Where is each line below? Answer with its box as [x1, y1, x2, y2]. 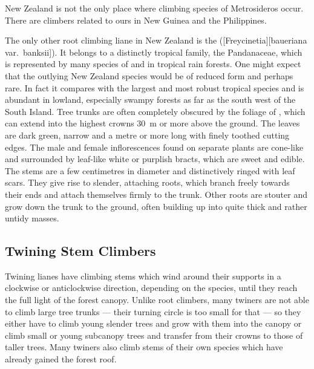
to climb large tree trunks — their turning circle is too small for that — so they [5, 305, 301, 318]
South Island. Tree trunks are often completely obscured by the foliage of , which [5, 105, 306, 117]
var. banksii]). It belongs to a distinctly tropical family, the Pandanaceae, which [5, 45, 303, 58]
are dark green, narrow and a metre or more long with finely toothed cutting [5, 128, 290, 141]
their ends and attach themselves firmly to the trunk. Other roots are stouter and [5, 188, 307, 200]
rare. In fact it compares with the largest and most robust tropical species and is [5, 81, 304, 94]
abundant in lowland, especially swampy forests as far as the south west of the [5, 93, 296, 106]
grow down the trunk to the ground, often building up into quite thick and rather [5, 200, 307, 212]
